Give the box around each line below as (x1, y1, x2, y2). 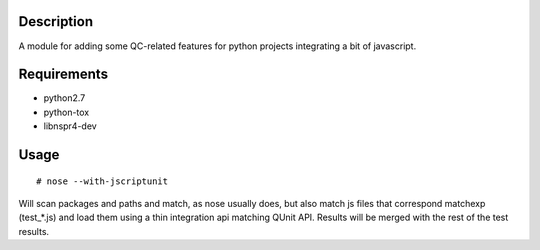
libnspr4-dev (43, 120, 97, 132)
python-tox (43, 106, 90, 118)
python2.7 (43, 92, 86, 104)
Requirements (18, 66, 109, 83)
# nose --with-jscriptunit (36, 175, 169, 187)
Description (18, 13, 94, 30)
